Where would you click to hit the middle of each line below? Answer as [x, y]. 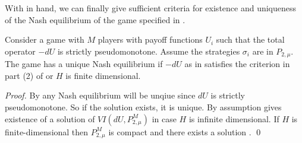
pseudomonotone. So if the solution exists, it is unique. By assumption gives [143, 107]
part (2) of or [29, 75]
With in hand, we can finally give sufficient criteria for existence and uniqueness [151, 8]
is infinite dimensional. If [234, 118]
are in [263, 51]
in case [164, 118]
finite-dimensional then [47, 131]
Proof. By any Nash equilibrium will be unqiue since [100, 95]
